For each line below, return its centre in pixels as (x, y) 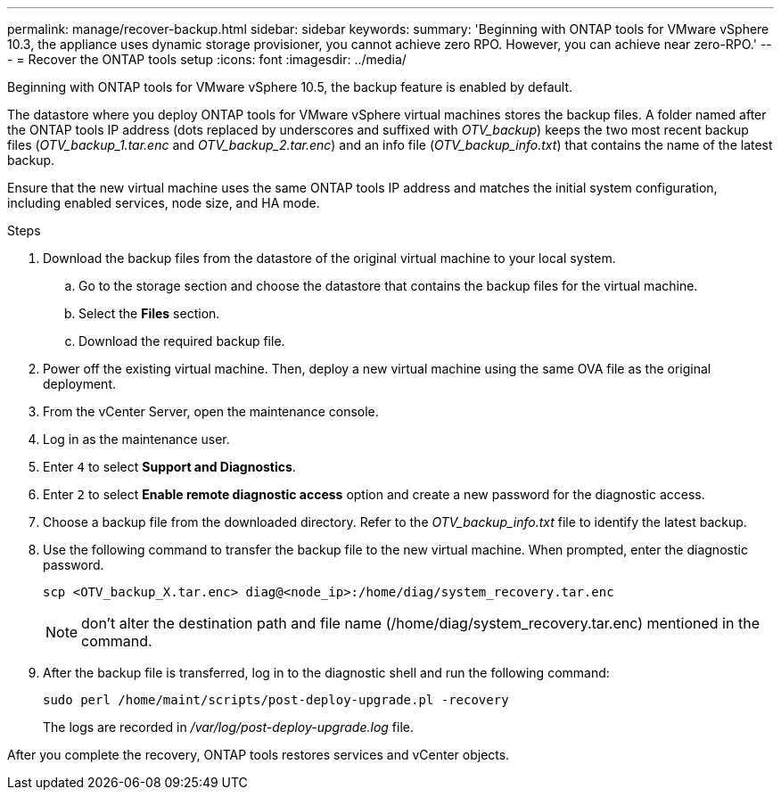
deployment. (79, 384)
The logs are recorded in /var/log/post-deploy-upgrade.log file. (228, 727)
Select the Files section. (149, 313)
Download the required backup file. (182, 341)
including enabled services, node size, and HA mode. (164, 203)
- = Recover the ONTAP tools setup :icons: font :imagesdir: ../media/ (207, 59)
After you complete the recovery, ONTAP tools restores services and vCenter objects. (259, 755)
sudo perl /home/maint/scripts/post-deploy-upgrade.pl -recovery (276, 700)
